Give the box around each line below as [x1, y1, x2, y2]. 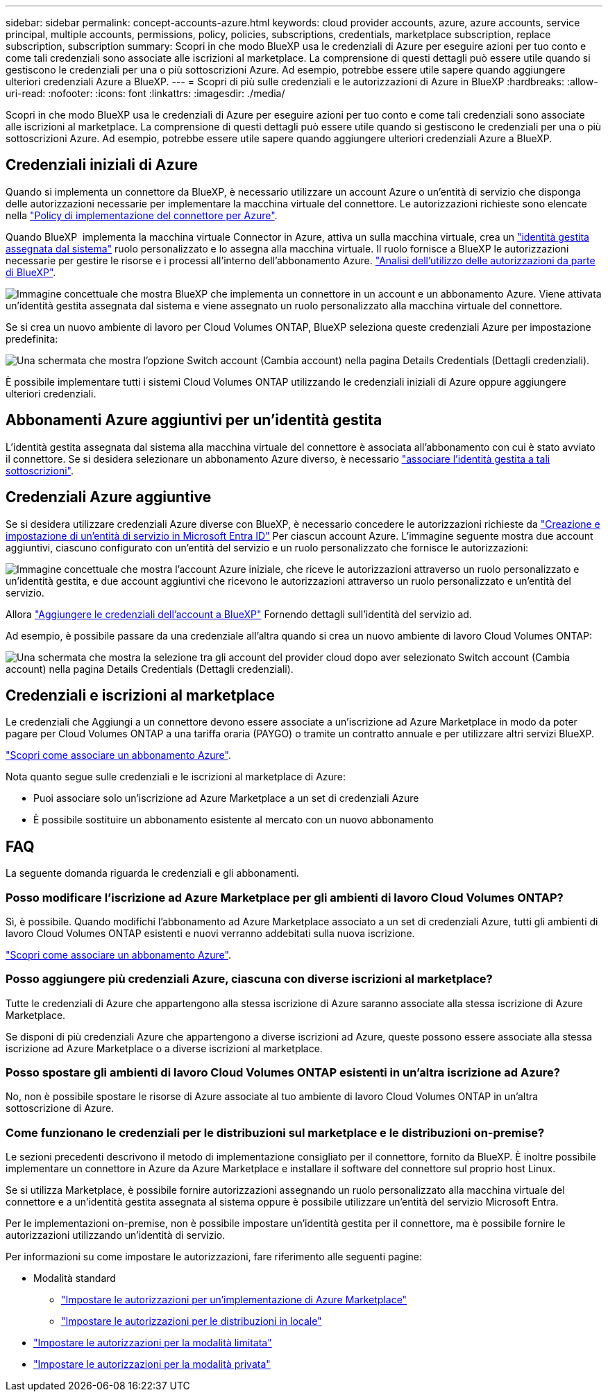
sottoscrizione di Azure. [6, 1102, 115, 1115]
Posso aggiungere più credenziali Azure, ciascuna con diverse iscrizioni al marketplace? [6, 972, 493, 986]
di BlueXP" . [6, 266, 56, 278]
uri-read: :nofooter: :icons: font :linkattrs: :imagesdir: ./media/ [6, 87, 285, 99]
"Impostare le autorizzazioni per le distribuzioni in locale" [61, 1315, 322, 1328]
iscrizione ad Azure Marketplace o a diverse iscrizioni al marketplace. [6, 1042, 323, 1054]
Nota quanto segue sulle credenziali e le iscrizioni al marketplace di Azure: [6, 771, 346, 783]
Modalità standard [33, 1272, 116, 1285]
